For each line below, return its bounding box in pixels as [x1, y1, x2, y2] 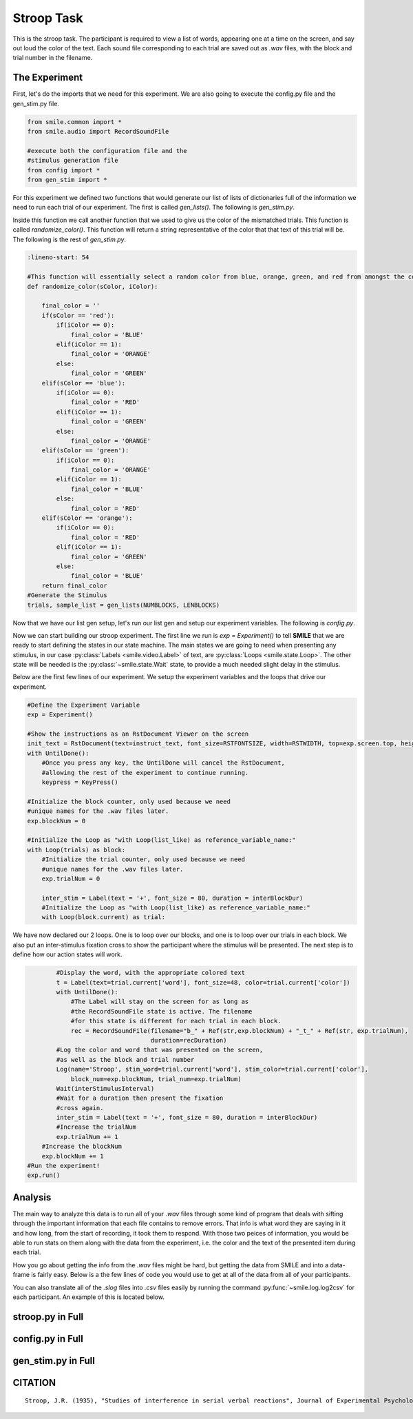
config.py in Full [12, 1333, 84, 1345]
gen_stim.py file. [12, 99, 60, 108]
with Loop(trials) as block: [27, 845, 126, 854]
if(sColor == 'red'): [41, 311, 115, 319]
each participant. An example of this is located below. [12, 1293, 165, 1301]
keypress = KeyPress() [41, 778, 118, 786]
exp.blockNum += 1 [41, 1152, 104, 1160]
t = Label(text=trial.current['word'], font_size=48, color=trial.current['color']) [56, 978, 350, 986]
